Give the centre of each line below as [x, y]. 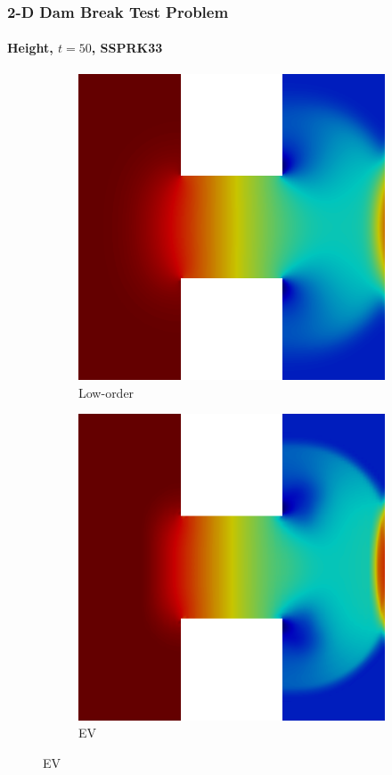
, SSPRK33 [127, 48]
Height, [30, 48]
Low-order [106, 392]
